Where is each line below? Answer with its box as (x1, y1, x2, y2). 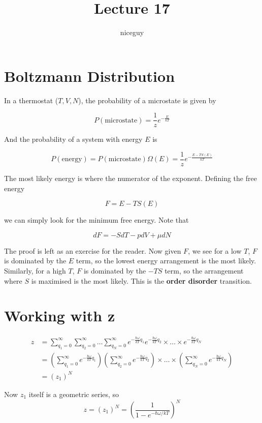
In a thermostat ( (4, 95, 58, 105)
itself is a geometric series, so (28, 388, 119, 399)
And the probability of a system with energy (4, 134, 143, 144)
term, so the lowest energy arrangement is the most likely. (76, 255, 256, 266)
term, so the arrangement (165, 265, 244, 276)
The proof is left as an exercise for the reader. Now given (4, 245, 181, 256)
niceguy (120, 27, 144, 38)
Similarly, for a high (4, 265, 66, 276)
